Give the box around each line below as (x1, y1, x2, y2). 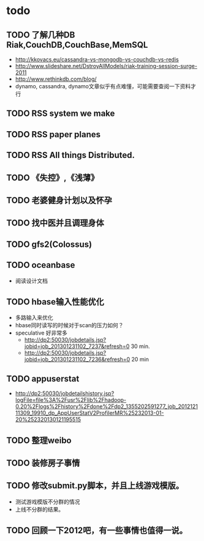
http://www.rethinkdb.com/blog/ (15, 75, 97, 83)
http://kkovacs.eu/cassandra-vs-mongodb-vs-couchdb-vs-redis (15, 56, 179, 63)
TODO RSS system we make (6, 108, 115, 119)
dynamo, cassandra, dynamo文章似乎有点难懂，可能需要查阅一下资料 (15, 83, 191, 89)
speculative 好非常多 (15, 329, 68, 337)
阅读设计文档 (15, 277, 48, 284)
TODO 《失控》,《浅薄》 (6, 172, 99, 183)
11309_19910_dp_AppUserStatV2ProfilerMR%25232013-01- (15, 409, 164, 417)
